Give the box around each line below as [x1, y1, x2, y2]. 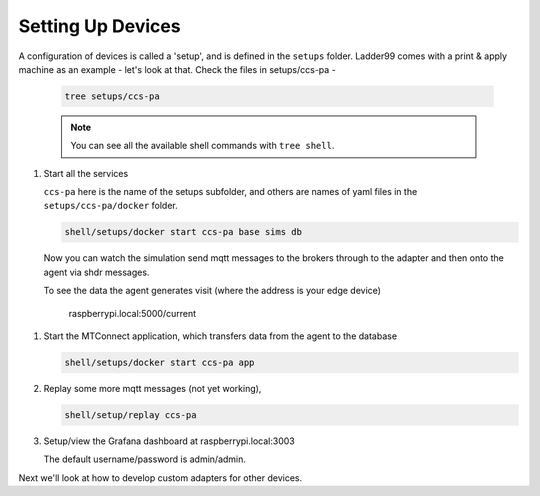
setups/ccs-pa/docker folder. [43, 200, 179, 212]
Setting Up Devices [18, 15, 181, 37]
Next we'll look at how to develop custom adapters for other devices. [18, 471, 303, 484]
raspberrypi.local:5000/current [68, 307, 197, 319]
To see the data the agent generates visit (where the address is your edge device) [43, 285, 382, 297]
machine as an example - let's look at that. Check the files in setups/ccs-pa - [18, 63, 337, 75]
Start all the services [43, 167, 129, 179]
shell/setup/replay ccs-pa [64, 409, 197, 420]
